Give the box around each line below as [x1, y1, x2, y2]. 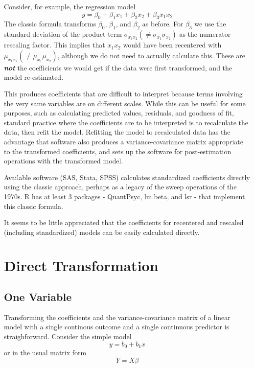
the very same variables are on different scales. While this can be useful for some [4, 98, 246, 108]
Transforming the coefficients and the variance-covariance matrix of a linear [4, 312, 231, 322]
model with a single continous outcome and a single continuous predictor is [4, 322, 230, 332]
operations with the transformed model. [4, 156, 123, 166]
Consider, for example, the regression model [4, 1, 136, 11]
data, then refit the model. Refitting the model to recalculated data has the [4, 127, 231, 137]
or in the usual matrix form [4, 347, 87, 358]
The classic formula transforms [4, 19, 96, 29]
